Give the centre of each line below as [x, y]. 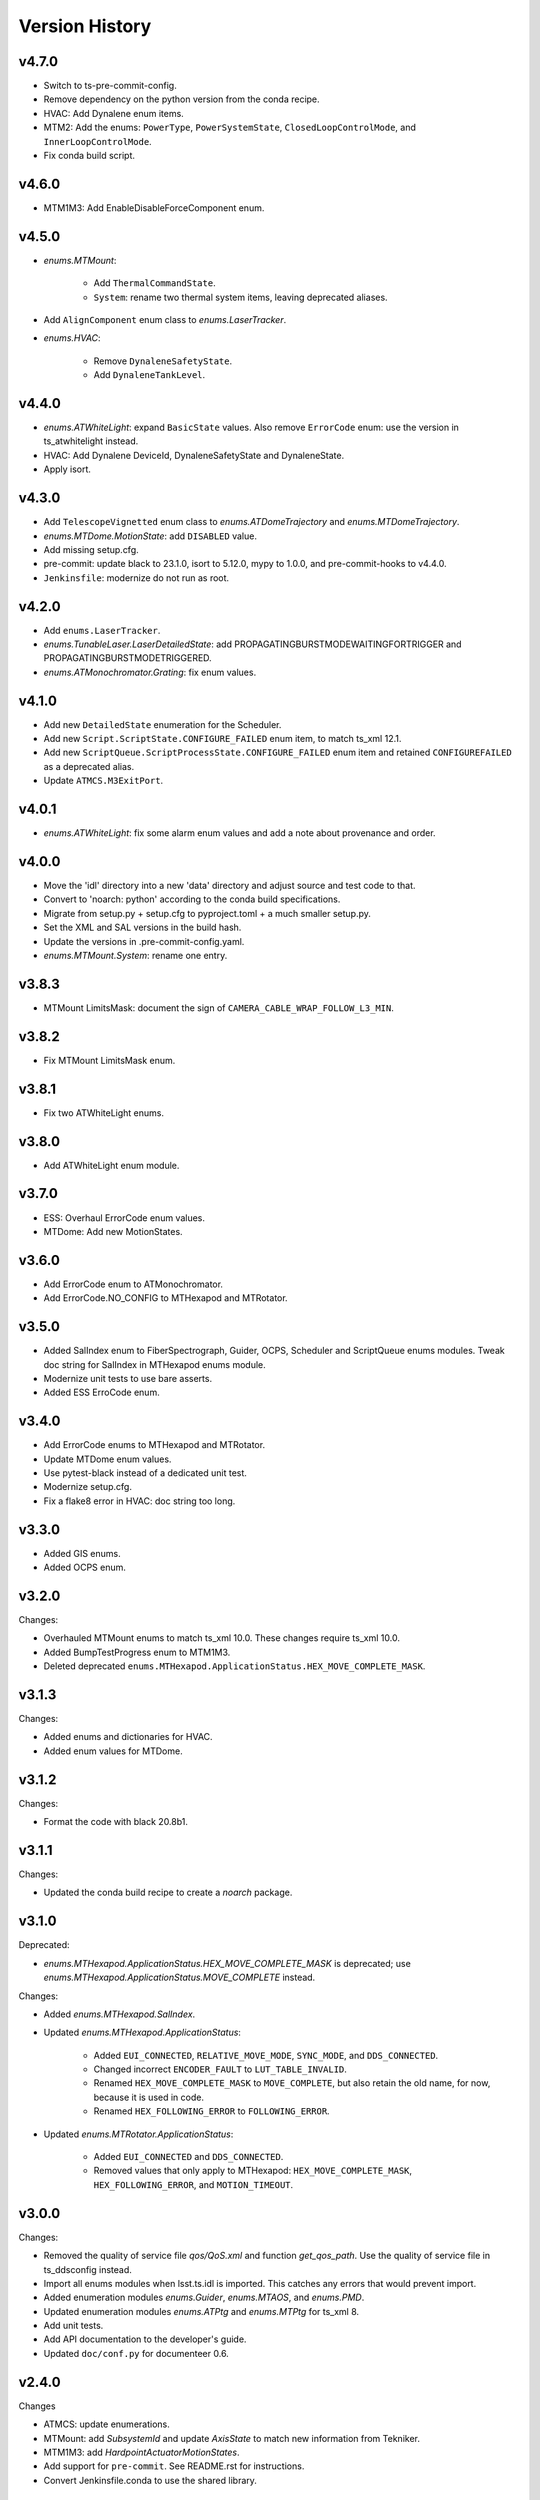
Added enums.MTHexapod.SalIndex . [119, 2014]
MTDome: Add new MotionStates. [113, 1231]
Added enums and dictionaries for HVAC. [128, 1737]
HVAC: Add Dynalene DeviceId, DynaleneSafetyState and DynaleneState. [194, 455]
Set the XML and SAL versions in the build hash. [142, 927]
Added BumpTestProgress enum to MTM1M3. [137, 1652]
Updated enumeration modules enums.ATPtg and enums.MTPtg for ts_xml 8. [201, 2311]
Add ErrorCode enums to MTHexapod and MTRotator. [154, 1445]
